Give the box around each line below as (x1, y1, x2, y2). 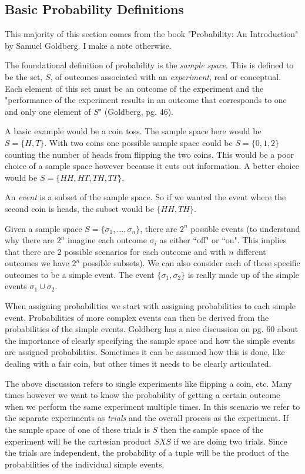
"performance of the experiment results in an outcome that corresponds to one (5, 94, 287, 106)
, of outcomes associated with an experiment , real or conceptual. (50, 70, 281, 82)
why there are (5, 234, 55, 246)
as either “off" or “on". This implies (159, 234, 287, 246)
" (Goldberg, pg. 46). (98, 105, 173, 117)
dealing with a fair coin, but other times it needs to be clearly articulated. (5, 357, 272, 370)
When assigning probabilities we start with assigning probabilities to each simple (5, 300, 296, 312)
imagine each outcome (68, 234, 147, 246)
